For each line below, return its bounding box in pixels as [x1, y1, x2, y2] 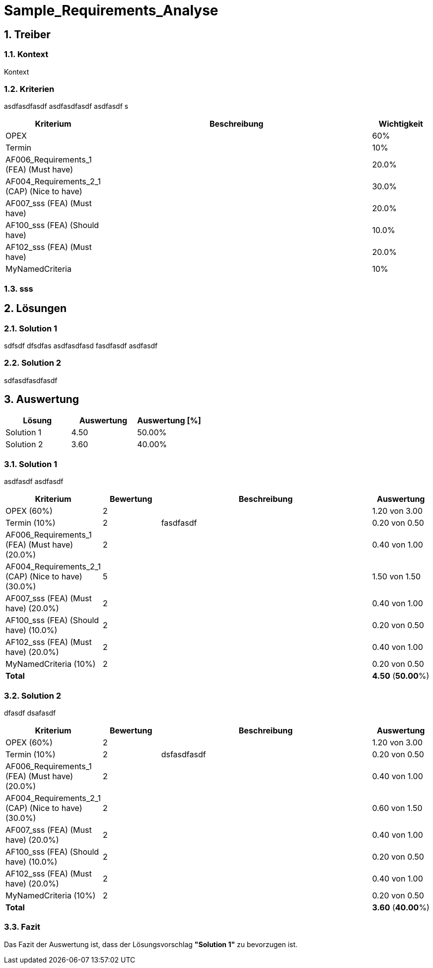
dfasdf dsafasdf [4, 708, 56, 717]
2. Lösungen [4, 302, 67, 315]
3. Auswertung [4, 393, 79, 406]
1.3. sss [4, 283, 33, 294]
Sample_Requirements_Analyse [4, 2, 218, 19]
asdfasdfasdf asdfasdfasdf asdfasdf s [4, 102, 129, 111]
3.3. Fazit [4, 922, 40, 932]
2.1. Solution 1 [4, 323, 58, 333]
